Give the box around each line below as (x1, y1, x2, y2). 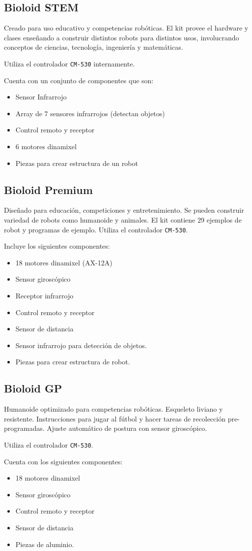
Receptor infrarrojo (15, 291, 74, 301)
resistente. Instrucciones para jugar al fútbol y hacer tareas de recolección (4, 413, 225, 423)
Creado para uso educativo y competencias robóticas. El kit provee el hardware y (4, 23, 249, 33)
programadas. (4, 423, 45, 433)
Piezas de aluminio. (15, 539, 74, 549)
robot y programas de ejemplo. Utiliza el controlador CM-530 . (4, 224, 188, 234)
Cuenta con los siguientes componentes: (4, 456, 123, 466)
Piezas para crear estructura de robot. (15, 357, 130, 367)
